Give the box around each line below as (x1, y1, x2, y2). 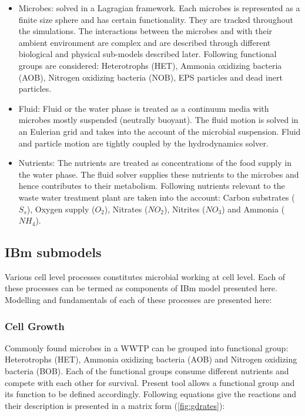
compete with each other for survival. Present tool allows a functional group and (5, 376, 295, 388)
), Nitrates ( (104, 202, 148, 215)
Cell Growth (5, 318, 65, 333)
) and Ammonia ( (222, 202, 285, 215)
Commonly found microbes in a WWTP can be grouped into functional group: (5, 341, 289, 354)
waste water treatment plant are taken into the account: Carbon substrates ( (18, 191, 295, 203)
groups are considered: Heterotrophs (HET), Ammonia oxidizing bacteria (18, 59, 282, 71)
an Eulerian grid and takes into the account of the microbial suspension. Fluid (18, 125, 301, 137)
